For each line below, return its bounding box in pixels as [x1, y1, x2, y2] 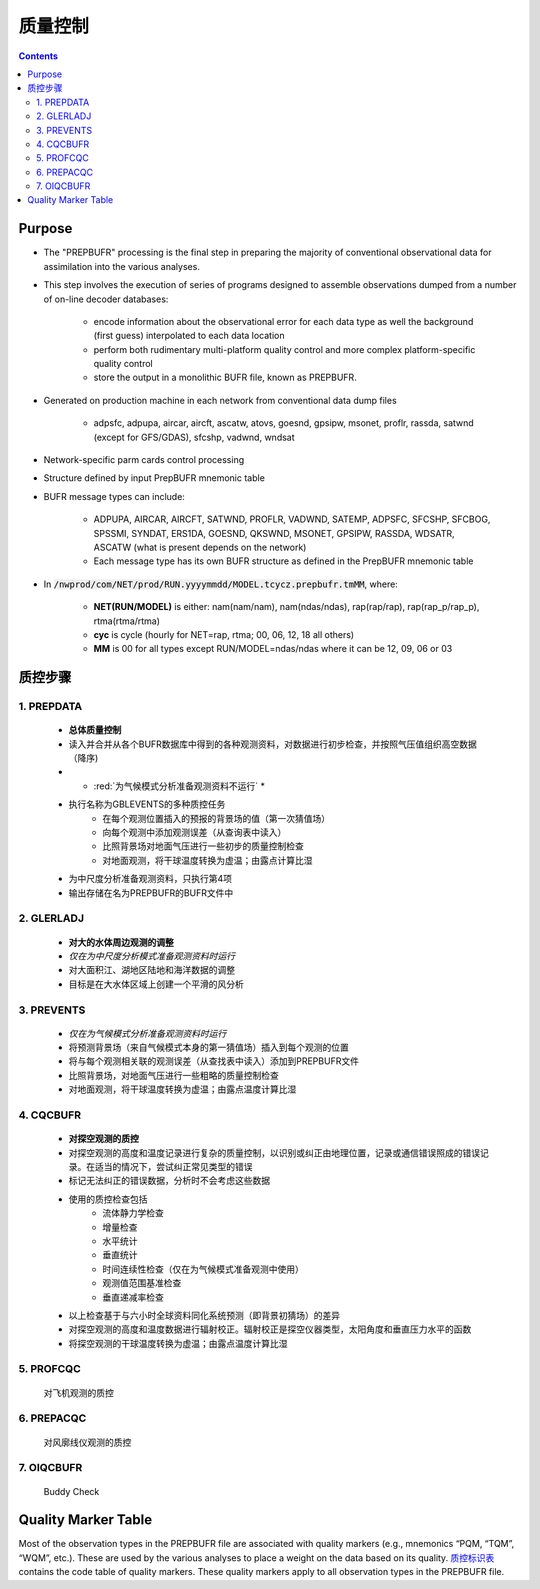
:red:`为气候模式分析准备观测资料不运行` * [93, 780, 265, 792]
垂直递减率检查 [102, 1291, 164, 1303]
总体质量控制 [68, 724, 122, 736]
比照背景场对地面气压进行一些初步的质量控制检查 [102, 840, 304, 852]
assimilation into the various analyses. [43, 260, 200, 272]
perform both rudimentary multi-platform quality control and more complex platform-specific [93, 343, 476, 355]
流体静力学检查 [102, 1207, 164, 1219]
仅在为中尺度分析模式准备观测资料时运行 [68, 950, 235, 962]
